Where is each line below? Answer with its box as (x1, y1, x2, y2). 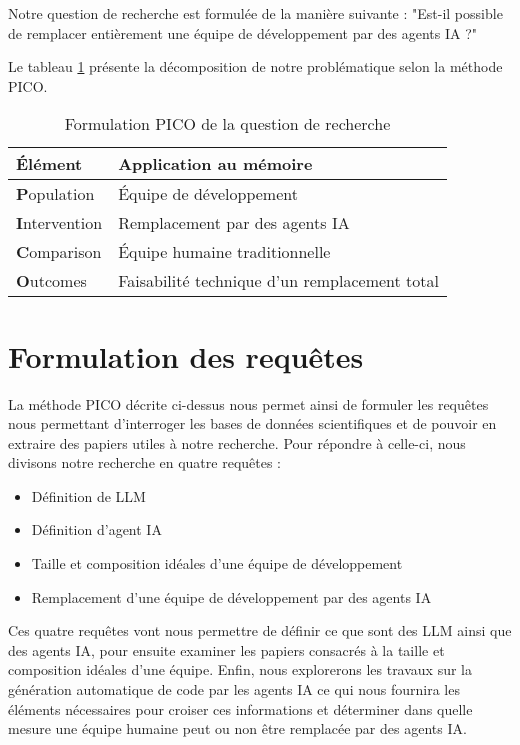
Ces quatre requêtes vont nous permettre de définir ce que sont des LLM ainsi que (8, 620, 512, 641)
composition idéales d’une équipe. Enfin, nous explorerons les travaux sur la (8, 659, 473, 680)
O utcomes (16, 269, 87, 293)
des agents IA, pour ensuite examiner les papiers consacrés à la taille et (8, 639, 445, 660)
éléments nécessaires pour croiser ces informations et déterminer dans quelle (8, 698, 473, 719)
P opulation (16, 182, 95, 206)
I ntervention (16, 211, 103, 235)
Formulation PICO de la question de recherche (64, 112, 391, 136)
